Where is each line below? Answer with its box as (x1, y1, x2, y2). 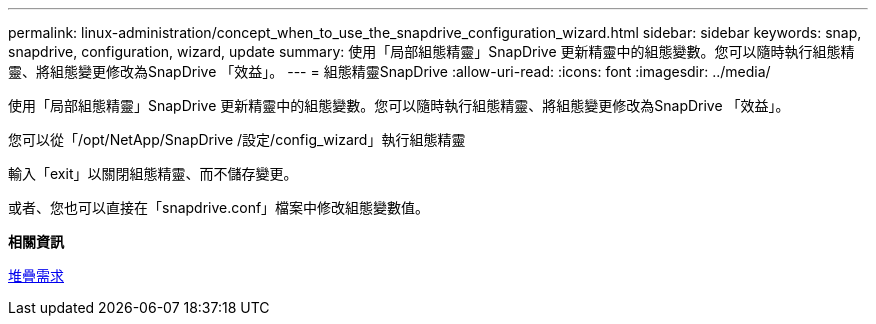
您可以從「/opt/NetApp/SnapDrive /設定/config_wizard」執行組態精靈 (8, 131, 466, 148)
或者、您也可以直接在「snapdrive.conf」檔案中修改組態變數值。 (8, 199, 430, 216)
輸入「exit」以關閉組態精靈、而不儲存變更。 (8, 165, 298, 182)
